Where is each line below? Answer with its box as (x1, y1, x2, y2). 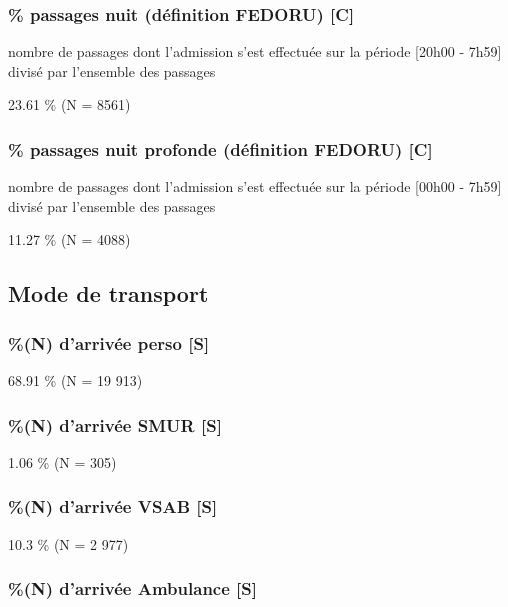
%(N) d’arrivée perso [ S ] (8, 330, 210, 355)
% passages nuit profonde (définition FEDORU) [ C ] (8, 136, 433, 161)
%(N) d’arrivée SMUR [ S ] (8, 412, 222, 437)
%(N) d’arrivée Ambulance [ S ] (8, 576, 257, 601)
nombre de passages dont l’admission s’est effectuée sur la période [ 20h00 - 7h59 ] (8, 41, 502, 62)
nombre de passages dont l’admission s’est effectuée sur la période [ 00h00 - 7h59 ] (8, 176, 502, 197)
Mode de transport (8, 278, 209, 309)
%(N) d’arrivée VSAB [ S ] (8, 494, 218, 519)
